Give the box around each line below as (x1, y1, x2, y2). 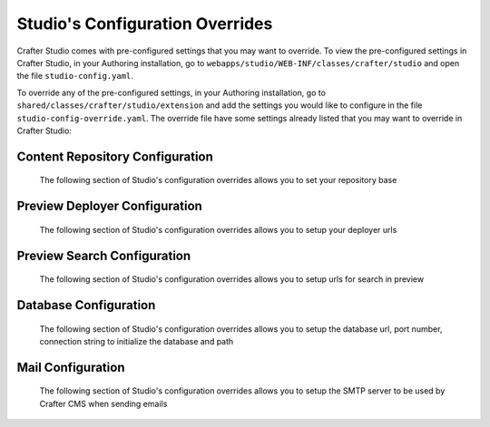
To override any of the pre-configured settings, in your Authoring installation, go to (16, 87, 327, 98)
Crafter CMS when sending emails (39, 398, 168, 409)
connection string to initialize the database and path (39, 335, 234, 346)
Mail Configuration (16, 359, 125, 375)
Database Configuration (16, 297, 156, 313)
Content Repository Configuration (16, 149, 213, 164)
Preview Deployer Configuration (16, 199, 203, 214)
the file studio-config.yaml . (16, 71, 133, 82)
